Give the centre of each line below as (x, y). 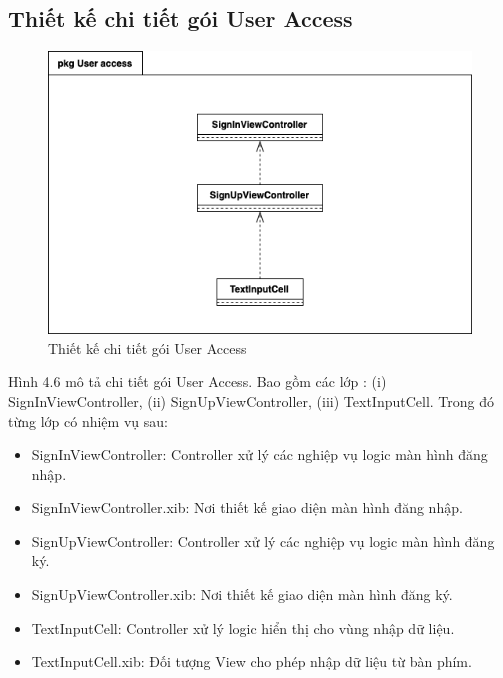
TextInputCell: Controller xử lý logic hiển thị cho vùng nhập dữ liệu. (243, 627)
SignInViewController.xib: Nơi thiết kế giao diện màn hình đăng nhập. (247, 507)
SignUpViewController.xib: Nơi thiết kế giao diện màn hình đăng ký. (242, 594)
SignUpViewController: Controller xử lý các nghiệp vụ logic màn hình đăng (263, 540)
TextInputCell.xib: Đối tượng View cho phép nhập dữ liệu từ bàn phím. (251, 661)
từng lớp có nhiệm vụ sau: (88, 420)
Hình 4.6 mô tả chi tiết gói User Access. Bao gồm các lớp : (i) (197, 381)
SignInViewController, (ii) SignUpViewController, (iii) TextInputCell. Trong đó (251, 400)
